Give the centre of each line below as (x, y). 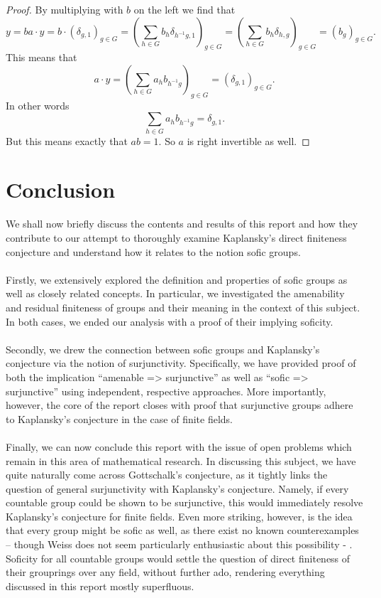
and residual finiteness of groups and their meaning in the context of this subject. (183, 307)
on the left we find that (184, 9)
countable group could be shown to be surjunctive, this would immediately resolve (184, 502)
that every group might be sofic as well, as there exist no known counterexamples (182, 530)
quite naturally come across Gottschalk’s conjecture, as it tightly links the (167, 475)
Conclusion (61, 189)
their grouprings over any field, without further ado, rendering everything (165, 572)
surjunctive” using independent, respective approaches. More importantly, (166, 391)
